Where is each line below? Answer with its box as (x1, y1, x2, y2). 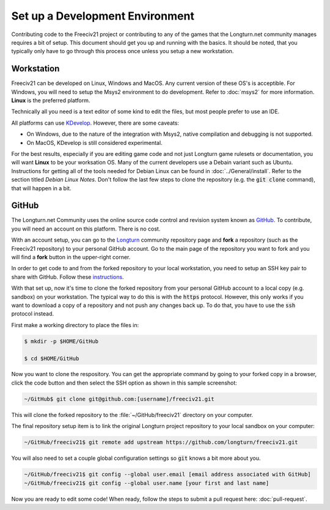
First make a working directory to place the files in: (11, 321, 139, 328)
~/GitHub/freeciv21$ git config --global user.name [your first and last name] (24, 479, 269, 486)
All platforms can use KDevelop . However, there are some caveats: (11, 119, 180, 127)
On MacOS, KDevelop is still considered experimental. (26, 139, 163, 146)
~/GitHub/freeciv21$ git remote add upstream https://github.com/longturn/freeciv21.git (24, 439, 299, 446)
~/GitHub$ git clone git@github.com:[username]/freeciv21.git (24, 395, 215, 402)
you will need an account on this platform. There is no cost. (11, 225, 161, 232)
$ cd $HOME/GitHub (24, 355, 79, 362)
